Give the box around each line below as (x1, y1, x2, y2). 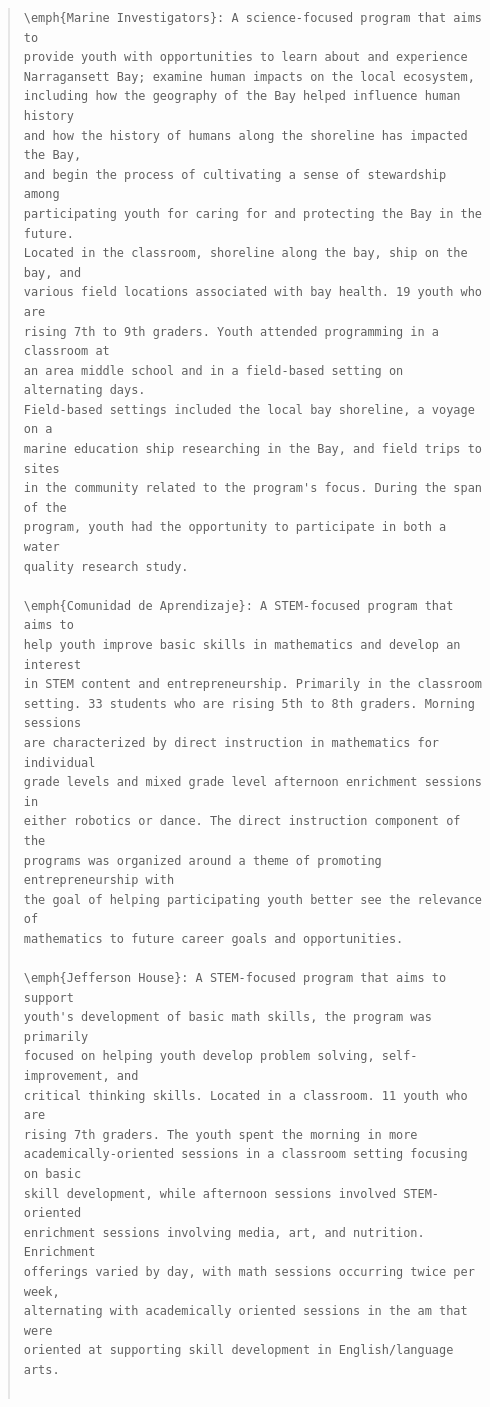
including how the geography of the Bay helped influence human (23, 89, 461, 104)
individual (23, 755, 96, 770)
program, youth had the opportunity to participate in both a (23, 520, 447, 535)
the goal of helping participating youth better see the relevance (23, 892, 482, 907)
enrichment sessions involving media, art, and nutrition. (23, 1225, 425, 1240)
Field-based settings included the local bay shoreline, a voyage (23, 402, 475, 417)
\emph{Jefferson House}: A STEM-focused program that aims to (23, 971, 447, 986)
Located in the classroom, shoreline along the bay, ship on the (23, 246, 468, 261)
